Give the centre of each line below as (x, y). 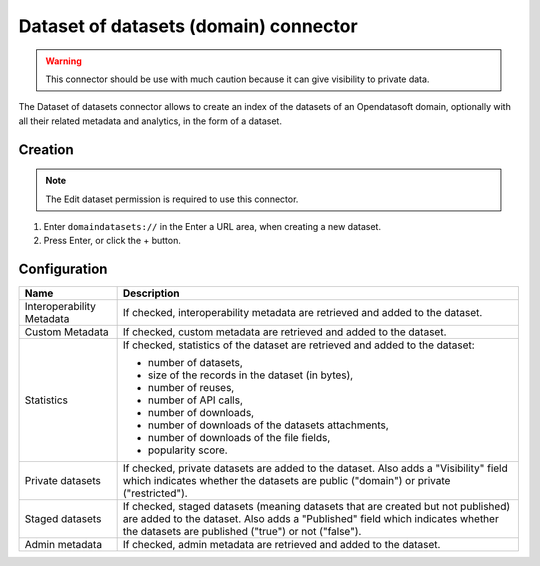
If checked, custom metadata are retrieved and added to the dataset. (284, 332)
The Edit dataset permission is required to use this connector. (172, 199)
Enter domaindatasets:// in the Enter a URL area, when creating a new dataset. (212, 226)
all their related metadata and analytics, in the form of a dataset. (150, 121)
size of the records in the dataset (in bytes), (250, 375)
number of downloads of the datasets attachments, (268, 425)
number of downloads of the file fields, (239, 438)
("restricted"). (155, 493)
